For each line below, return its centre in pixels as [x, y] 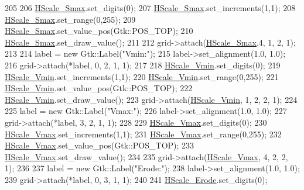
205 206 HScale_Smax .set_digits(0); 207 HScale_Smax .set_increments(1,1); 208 [150, 8]
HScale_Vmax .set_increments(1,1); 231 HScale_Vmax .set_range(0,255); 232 [143, 134]
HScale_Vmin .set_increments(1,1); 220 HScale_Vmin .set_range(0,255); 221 [142, 76]
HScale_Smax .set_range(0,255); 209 [70, 19]
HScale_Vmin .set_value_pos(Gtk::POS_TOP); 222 [99, 88]
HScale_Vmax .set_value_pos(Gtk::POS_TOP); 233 [100, 145]
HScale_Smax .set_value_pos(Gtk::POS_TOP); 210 [99, 31]
